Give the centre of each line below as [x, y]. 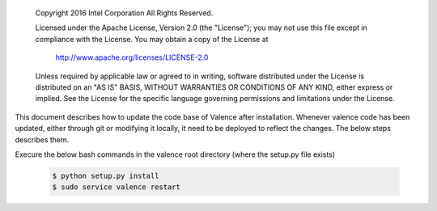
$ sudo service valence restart [117, 187]
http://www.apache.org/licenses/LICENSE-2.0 [132, 57]
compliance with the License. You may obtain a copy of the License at [152, 39]
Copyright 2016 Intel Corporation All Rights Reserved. [124, 13]
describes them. [42, 139]
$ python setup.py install [106, 175]
